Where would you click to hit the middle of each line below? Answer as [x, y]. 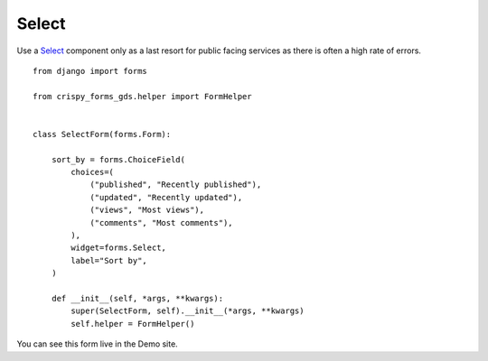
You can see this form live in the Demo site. [97, 344]
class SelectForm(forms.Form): [102, 134]
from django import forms [90, 71]
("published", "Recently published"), [176, 185]
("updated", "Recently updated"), [166, 197]
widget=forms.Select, [119, 248]
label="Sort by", [109, 260]
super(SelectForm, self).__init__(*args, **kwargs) [188, 311]
